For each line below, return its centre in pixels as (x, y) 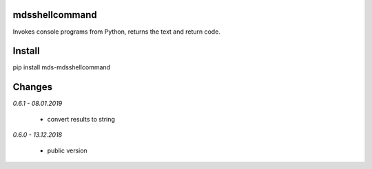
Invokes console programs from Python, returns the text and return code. (116, 32)
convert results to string (81, 119)
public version (67, 150)
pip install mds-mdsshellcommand (61, 67)
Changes (33, 87)
